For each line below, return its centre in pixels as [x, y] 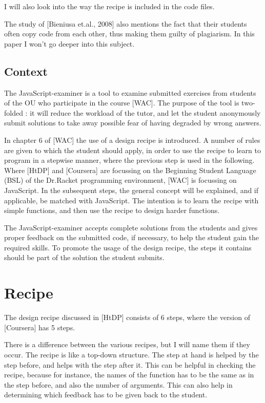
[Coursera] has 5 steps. [40, 327]
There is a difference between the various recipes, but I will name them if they [127, 344]
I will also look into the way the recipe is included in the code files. [109, 6]
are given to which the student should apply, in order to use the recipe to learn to [132, 150]
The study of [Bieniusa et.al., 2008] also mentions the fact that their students [126, 23]
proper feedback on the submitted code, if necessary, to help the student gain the [132, 237]
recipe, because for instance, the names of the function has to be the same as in [129, 375]
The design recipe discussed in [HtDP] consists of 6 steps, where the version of [127, 317]
